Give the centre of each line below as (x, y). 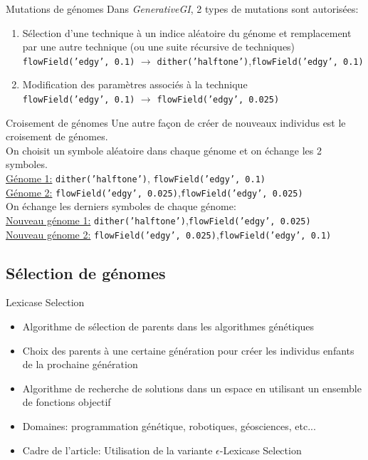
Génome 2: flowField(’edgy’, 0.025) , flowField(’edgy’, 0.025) (154, 192)
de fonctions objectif (67, 402)
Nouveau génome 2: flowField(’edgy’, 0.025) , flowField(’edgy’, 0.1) (169, 234)
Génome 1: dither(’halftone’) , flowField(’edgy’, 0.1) (136, 178)
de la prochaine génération (80, 364)
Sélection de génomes (86, 272)
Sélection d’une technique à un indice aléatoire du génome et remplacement (187, 32)
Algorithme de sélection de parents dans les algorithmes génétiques (168, 326)
